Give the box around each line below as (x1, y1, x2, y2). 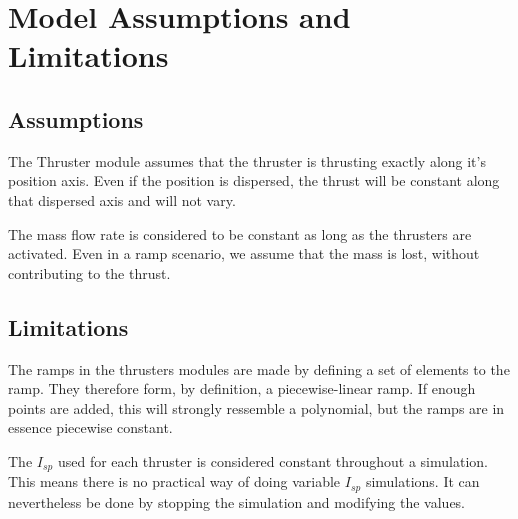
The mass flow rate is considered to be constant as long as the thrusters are (8, 223, 472, 244)
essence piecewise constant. (8, 417, 173, 438)
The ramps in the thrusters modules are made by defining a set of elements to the (8, 358, 510, 379)
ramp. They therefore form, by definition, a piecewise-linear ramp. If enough (8, 378, 476, 399)
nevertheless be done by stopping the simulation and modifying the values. (8, 491, 466, 512)
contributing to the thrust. (8, 262, 171, 283)
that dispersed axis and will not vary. (8, 189, 236, 210)
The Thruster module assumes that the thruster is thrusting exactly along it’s (8, 150, 486, 171)
